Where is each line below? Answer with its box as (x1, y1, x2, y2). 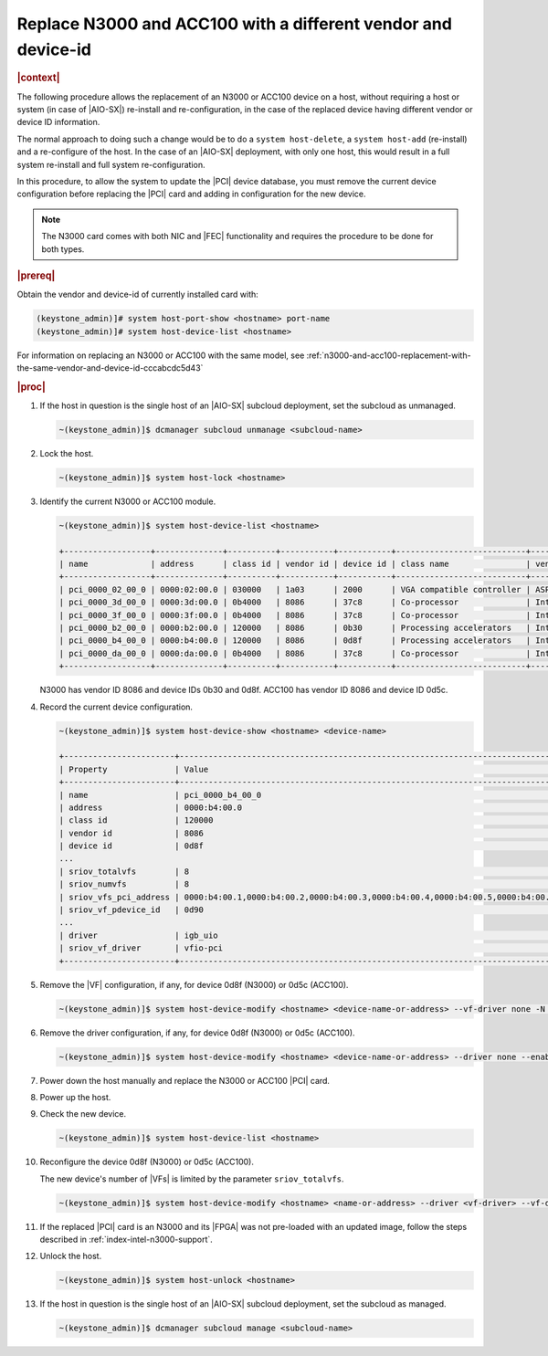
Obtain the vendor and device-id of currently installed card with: (16, 289, 259, 300)
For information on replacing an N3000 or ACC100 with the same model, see (16, 350, 305, 361)
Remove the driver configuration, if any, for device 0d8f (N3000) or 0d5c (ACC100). (39, 1027, 355, 1038)
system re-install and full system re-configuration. (16, 159, 205, 170)
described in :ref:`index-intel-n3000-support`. (39, 1234, 214, 1245)
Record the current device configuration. (39, 701, 194, 712)
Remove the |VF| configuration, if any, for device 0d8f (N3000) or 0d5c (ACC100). (39, 979, 349, 990)
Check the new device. (39, 1109, 127, 1119)
